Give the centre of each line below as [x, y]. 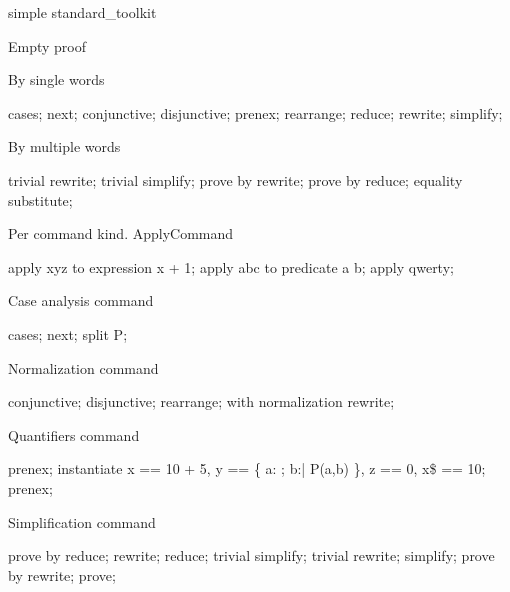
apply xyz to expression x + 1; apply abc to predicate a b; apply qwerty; [231, 266]
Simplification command [82, 521]
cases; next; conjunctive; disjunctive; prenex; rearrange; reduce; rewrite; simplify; [255, 112]
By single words [56, 79]
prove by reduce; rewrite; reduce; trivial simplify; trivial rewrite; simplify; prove [251, 555]
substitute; [40, 199]
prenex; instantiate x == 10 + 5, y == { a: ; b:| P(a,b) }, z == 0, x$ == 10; [247, 468]
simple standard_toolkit [82, 12]
